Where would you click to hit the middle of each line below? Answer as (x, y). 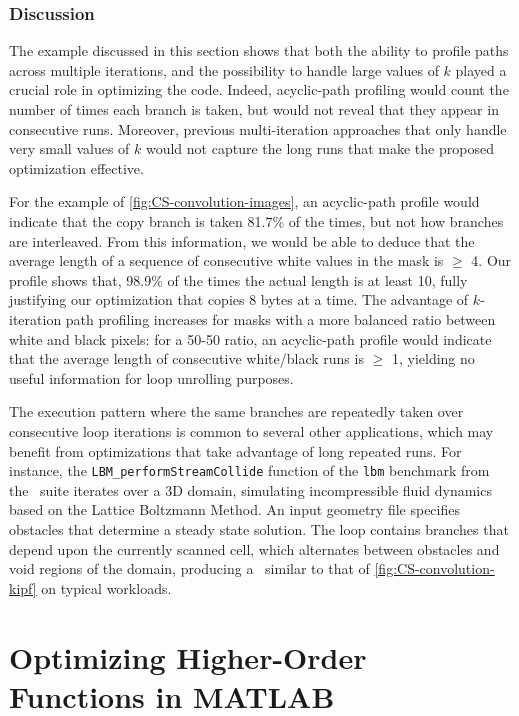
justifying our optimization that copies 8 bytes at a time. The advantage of (239, 299)
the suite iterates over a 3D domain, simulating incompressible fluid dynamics (250, 489)
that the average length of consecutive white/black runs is (186, 358)
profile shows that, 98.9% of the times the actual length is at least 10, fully (238, 279)
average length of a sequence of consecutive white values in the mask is (226, 260)
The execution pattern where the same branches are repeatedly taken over (236, 411)
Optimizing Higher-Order (188, 656)
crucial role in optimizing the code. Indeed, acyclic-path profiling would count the (259, 89)
